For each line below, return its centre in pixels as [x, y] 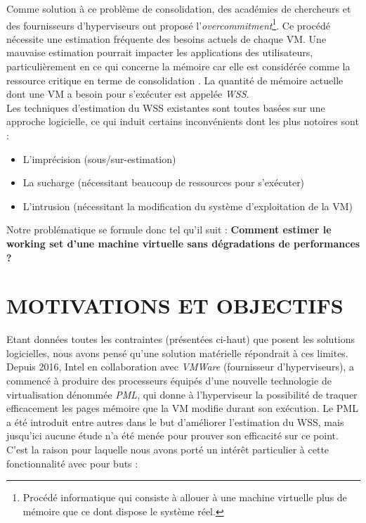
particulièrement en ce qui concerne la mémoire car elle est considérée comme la [178, 66]
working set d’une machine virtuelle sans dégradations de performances [183, 243]
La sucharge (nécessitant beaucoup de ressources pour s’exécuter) [164, 182]
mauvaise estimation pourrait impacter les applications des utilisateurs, [160, 52]
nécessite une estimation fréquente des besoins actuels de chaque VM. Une [166, 38]
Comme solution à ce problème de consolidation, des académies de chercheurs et [179, 8]
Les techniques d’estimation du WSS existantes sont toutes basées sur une [166, 107]
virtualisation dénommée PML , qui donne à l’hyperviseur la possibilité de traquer [182, 394]
